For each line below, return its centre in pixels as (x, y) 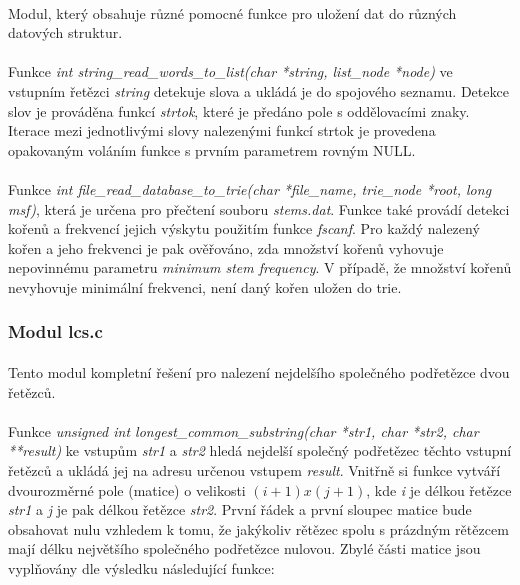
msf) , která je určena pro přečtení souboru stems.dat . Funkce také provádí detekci (259, 208)
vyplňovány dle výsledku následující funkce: (141, 567)
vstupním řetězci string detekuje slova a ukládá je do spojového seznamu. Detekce (258, 90)
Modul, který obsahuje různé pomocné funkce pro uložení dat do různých (232, 12)
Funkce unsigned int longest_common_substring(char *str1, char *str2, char (243, 430)
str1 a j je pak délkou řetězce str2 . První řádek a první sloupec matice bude (240, 509)
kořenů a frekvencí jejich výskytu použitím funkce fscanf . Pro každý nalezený (244, 228)
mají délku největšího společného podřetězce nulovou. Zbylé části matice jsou (244, 548)
